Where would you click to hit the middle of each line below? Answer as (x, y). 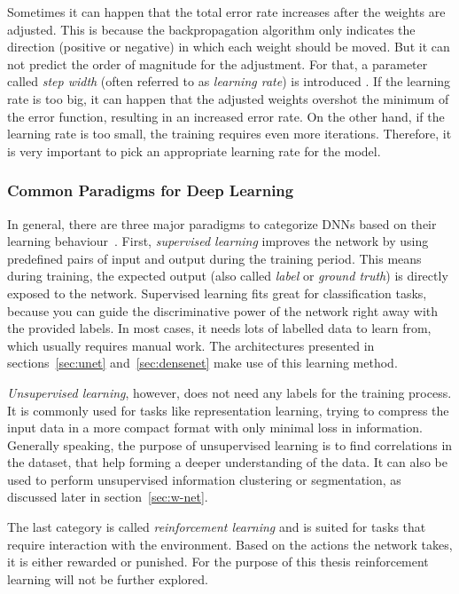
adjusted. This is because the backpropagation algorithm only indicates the (211, 29)
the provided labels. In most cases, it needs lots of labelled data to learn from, (219, 328)
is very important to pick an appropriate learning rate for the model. (194, 150)
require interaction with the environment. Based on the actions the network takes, (230, 544)
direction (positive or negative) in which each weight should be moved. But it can (229, 47)
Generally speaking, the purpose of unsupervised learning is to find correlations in (230, 444)
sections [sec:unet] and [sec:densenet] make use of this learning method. (202, 363)
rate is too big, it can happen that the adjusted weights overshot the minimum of (228, 98)
